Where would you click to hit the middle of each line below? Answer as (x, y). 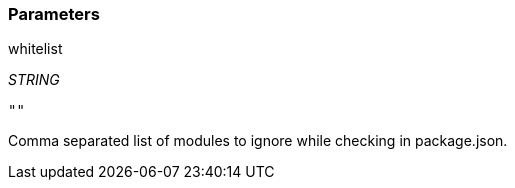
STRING (34, 80)
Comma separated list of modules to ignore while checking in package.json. (258, 141)
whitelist (35, 49)
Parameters (54, 14)
